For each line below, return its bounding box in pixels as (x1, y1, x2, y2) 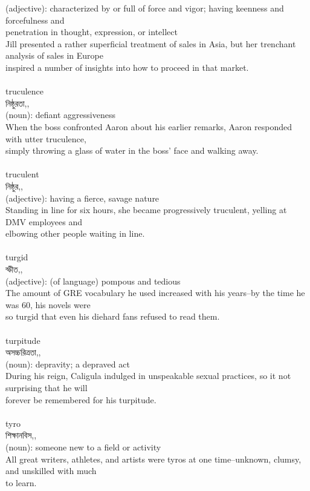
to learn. (5, 476, 37, 489)
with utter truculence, (5, 132, 86, 145)
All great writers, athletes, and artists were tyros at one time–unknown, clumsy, (5, 452, 302, 465)
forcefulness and (5, 13, 65, 26)
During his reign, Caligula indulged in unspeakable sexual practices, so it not (5, 369, 291, 382)
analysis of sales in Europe (5, 49, 103, 62)
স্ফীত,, (5, 263, 23, 275)
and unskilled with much (5, 464, 97, 477)
